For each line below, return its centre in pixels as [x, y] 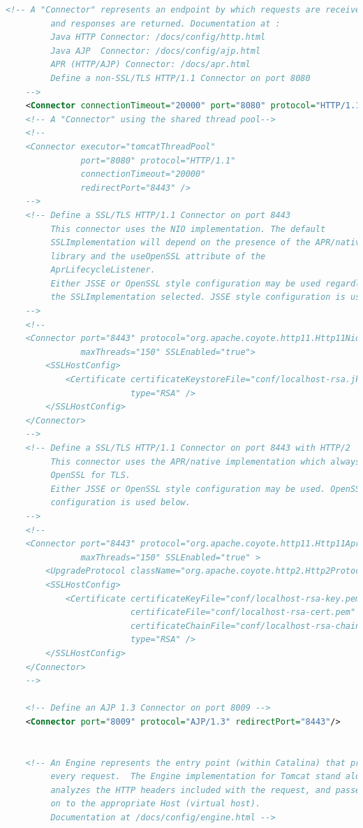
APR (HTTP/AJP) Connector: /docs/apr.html [150, 65]
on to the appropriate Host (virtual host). [156, 804]
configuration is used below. [120, 503]
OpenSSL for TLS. [90, 475]
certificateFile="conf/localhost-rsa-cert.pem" [243, 612]
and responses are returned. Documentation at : [165, 23]
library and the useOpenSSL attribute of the [158, 256]
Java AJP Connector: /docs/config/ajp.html [156, 51]
